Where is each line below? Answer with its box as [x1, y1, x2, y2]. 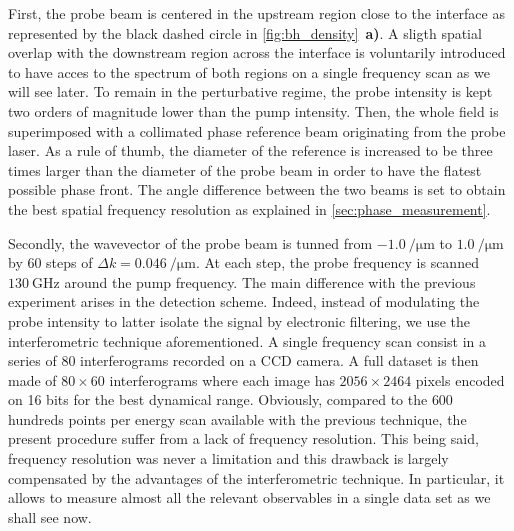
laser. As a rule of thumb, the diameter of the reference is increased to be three [8, 140, 493, 161]
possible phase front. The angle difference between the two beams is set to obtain [8, 179, 506, 200]
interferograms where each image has [109, 369, 335, 390]
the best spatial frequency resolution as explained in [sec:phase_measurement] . [8, 198, 491, 219]
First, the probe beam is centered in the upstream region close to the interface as [8, 3, 505, 23]
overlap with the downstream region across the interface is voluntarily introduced [8, 42, 506, 63]
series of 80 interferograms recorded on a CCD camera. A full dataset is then [8, 350, 479, 371]
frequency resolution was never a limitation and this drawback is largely [8, 448, 449, 469]
